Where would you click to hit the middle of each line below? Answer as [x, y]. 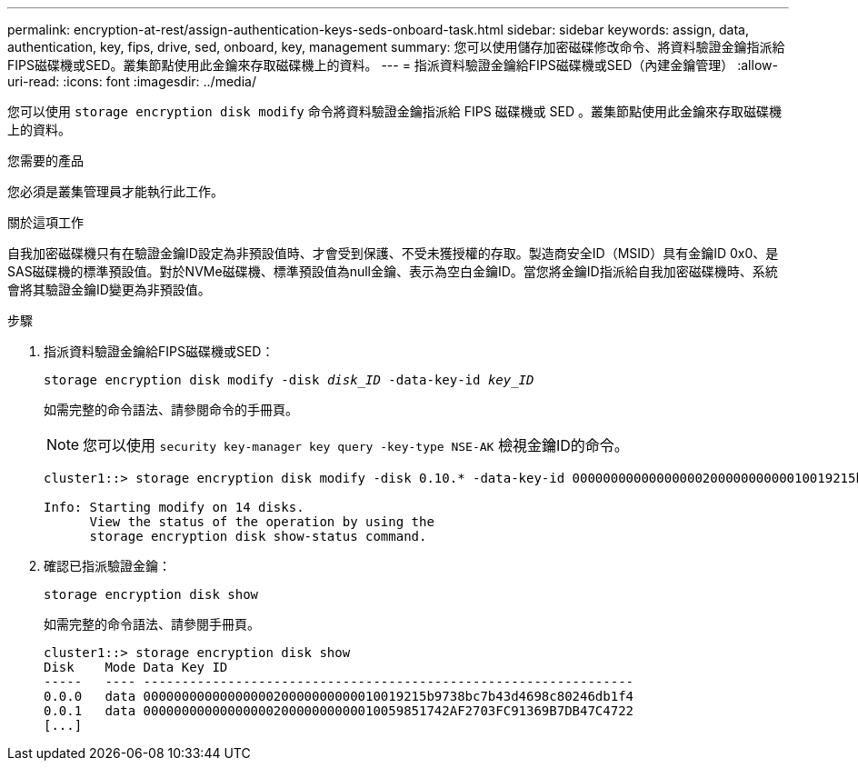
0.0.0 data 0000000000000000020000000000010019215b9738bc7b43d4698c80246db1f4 [339, 696]
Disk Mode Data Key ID [136, 667]
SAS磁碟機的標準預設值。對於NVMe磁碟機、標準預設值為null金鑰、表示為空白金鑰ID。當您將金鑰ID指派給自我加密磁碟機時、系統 [393, 271]
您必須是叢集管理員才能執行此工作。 [115, 191]
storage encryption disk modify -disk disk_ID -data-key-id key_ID [289, 380]
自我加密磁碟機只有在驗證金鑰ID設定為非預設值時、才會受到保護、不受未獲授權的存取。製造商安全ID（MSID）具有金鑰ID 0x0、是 [393, 253]
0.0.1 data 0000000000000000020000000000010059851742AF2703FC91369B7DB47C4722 [339, 711]
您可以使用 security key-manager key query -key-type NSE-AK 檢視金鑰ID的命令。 [356, 445]
